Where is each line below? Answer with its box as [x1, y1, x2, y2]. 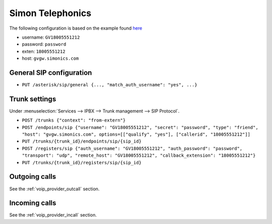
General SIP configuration [9, 68, 92, 77]
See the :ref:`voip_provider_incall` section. [9, 212, 97, 218]
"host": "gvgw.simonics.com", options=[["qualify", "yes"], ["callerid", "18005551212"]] [22, 132, 250, 138]
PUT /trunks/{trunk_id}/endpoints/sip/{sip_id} [22, 139, 142, 144]
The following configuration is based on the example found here [9, 25, 143, 31]
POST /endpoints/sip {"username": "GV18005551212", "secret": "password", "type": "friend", [22, 125, 259, 130]
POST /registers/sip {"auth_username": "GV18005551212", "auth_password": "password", [22, 146, 243, 151]
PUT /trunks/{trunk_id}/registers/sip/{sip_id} [22, 160, 142, 165]
